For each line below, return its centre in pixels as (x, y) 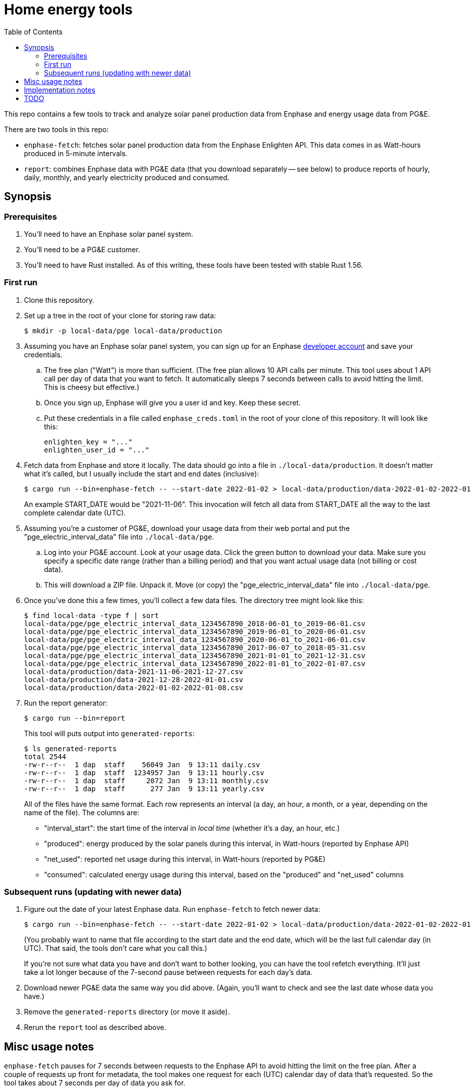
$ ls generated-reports (70, 748)
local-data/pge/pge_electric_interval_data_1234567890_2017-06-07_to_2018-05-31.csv (195, 647)
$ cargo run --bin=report (75, 718)
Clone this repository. (59, 300)
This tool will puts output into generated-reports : (109, 733)
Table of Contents (33, 32)
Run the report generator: (66, 703)
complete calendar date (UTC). (75, 512)
